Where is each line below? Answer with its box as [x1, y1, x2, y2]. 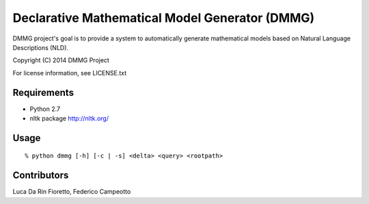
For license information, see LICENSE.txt [12, 68, 127, 77]
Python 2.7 [29, 105, 61, 113]
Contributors [12, 170, 69, 181]
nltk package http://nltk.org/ [29, 114, 109, 123]
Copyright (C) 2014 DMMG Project [12, 56, 109, 64]
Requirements [12, 86, 74, 99]
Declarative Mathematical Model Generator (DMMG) [12, 10, 315, 25]
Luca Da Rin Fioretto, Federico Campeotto [12, 188, 131, 196]
